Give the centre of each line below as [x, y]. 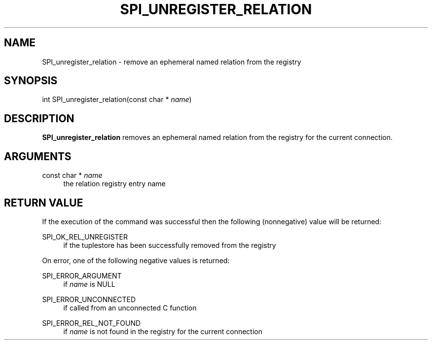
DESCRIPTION [39, 118]
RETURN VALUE [44, 203]
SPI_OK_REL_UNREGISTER [85, 237]
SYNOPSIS [31, 81]
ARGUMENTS [38, 156]
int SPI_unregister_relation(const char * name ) [117, 100]
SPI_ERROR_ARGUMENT [82, 275]
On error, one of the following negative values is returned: [136, 260]
